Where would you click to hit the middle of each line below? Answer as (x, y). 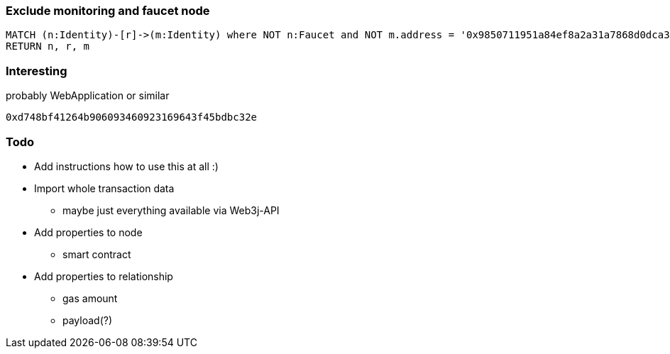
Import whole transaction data (104, 188)
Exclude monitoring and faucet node (108, 11)
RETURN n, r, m (48, 46)
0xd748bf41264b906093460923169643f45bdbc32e (132, 117)
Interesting (37, 71)
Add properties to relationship (104, 276)
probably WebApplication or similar (88, 96)
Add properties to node (88, 232)
